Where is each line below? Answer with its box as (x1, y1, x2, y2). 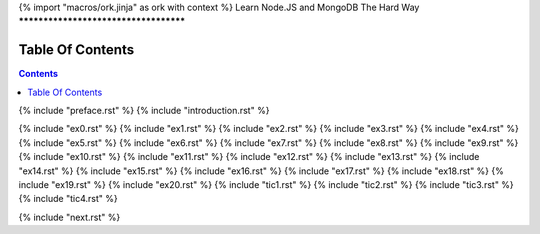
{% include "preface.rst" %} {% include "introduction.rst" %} (18, 105, 270, 117)
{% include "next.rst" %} (18, 211, 121, 223)
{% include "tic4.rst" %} (18, 193, 119, 205)
